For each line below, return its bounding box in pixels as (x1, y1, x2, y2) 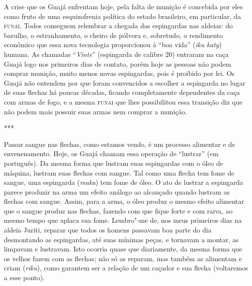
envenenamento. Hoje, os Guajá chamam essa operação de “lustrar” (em (4, 148, 218, 159)
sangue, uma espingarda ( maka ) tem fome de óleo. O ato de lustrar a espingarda (4, 177, 243, 187)
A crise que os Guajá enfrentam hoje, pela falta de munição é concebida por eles (4, 1, 243, 11)
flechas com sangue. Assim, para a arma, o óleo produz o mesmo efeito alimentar (4, 196, 244, 206)
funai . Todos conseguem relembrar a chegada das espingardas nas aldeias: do (4, 20, 233, 31)
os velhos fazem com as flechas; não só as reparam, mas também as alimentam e (4, 253, 242, 263)
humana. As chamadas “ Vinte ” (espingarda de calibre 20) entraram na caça (4, 49, 229, 59)
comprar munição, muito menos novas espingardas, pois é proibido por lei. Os (4, 68, 235, 78)
